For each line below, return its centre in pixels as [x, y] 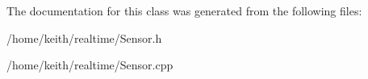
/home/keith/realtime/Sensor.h [84, 37]
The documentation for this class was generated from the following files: [184, 10]
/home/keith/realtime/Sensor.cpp [90, 65]
